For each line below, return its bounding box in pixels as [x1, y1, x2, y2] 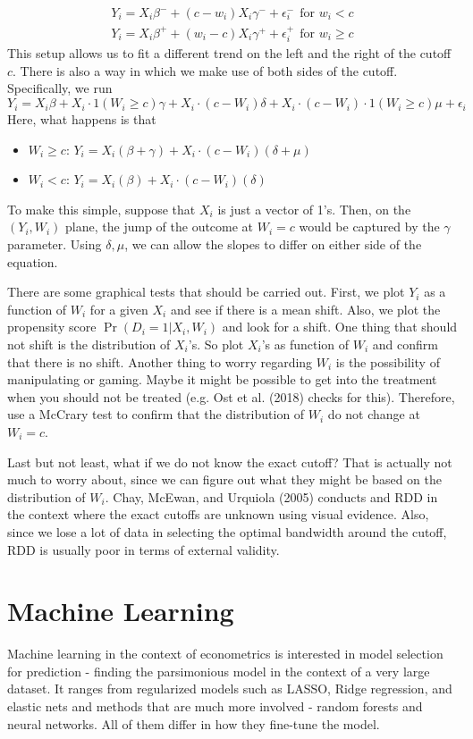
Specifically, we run [7, 79, 113, 97]
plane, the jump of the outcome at [65, 217, 254, 236]
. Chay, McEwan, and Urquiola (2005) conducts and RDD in [105, 487, 438, 506]
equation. [7, 252, 58, 271]
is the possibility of [335, 352, 440, 371]
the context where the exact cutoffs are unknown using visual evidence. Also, [7, 505, 429, 524]
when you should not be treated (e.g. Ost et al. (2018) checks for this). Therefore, [7, 387, 455, 406]
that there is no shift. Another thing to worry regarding [7, 352, 313, 371]
